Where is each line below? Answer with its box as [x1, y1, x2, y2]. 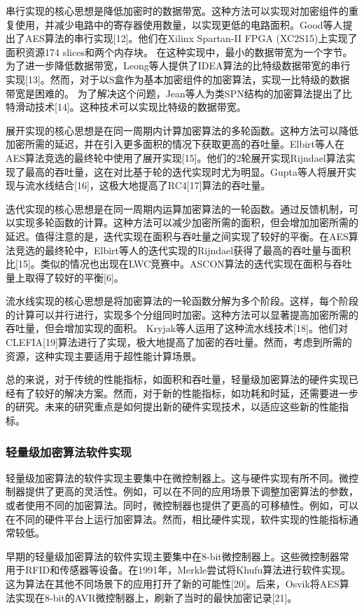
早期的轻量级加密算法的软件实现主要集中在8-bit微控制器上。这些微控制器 [6, 548, 339, 563]
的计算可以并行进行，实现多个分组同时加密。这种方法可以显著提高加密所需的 [6, 307, 358, 321]
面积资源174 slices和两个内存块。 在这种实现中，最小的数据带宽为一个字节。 [6, 44, 353, 59]
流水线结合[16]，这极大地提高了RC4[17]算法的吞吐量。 [24, 178, 271, 193]
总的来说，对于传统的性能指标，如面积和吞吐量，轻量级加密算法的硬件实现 [6, 372, 349, 387]
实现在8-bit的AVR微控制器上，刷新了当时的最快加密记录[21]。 [15, 590, 297, 604]
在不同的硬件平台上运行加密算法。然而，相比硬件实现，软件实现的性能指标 [6, 511, 349, 526]
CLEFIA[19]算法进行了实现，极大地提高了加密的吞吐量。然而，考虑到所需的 [6, 335, 352, 349]
